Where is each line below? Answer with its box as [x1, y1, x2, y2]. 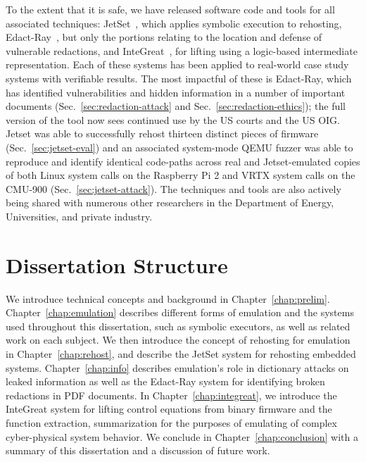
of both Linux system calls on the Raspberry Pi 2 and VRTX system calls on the [6, 168, 355, 182]
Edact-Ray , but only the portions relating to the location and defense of [6, 30, 322, 44]
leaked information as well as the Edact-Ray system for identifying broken [6, 374, 325, 389]
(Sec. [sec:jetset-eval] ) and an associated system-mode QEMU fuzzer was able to [6, 139, 353, 154]
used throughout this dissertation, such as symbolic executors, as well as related [6, 318, 351, 333]
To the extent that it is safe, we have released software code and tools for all [6, 2, 335, 16]
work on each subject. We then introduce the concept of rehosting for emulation [6, 332, 351, 347]
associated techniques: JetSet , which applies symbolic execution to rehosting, [6, 15, 342, 30]
